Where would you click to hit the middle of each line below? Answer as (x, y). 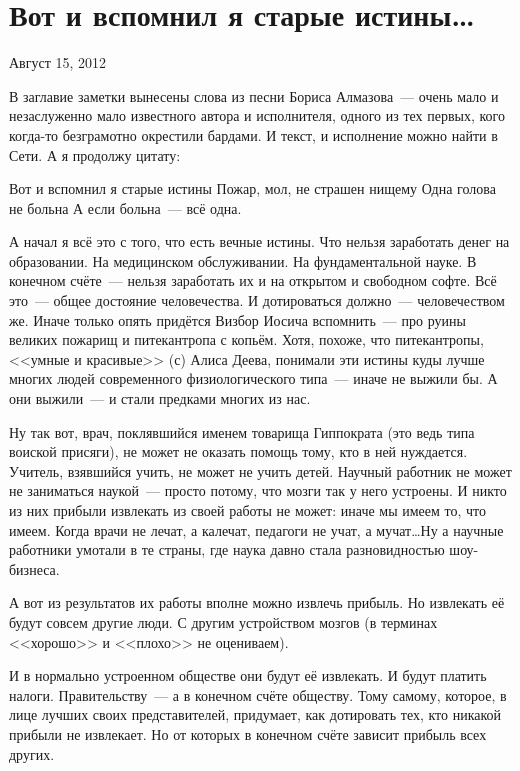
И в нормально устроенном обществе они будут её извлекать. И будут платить (248, 675)
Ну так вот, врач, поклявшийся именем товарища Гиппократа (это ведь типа (242, 431)
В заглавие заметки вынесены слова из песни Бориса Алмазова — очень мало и (254, 95)
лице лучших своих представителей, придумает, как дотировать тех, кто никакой (255, 714)
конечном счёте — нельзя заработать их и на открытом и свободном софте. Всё (253, 280)
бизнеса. (34, 568)
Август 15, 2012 (58, 62)
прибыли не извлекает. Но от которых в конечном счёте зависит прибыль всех (248, 733)
